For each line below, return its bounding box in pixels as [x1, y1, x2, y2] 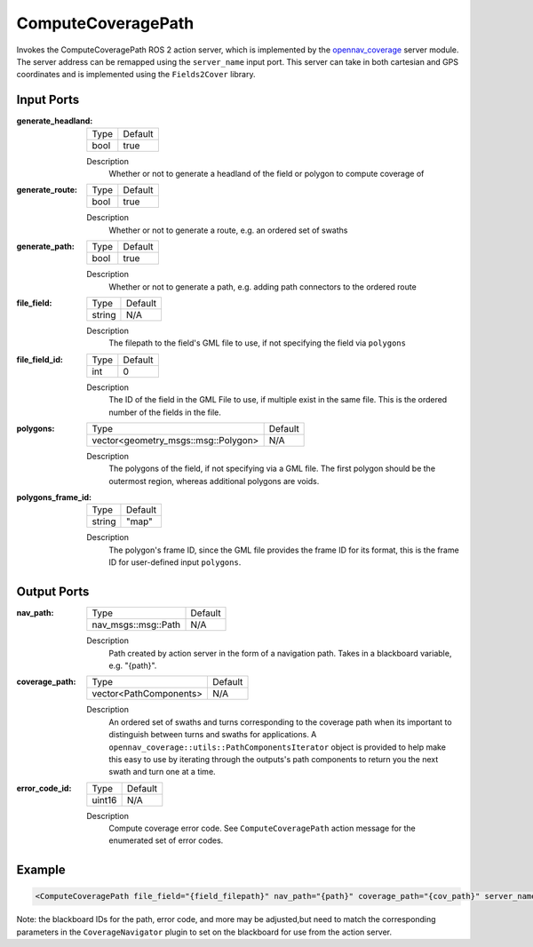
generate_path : [16, 241, 75, 252]
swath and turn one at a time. [108, 767, 217, 777]
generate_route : [16, 185, 78, 195]
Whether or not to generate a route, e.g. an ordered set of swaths [108, 225, 348, 235]
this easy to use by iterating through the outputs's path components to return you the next [108, 753, 439, 764]
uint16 [91, 793, 117, 806]
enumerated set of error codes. [108, 835, 224, 846]
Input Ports [16, 92, 80, 107]
